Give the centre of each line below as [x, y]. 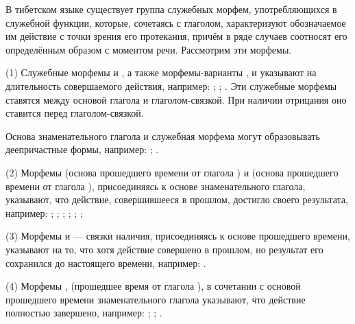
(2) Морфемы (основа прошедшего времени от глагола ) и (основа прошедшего [172, 172]
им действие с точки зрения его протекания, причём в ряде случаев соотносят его [176, 36]
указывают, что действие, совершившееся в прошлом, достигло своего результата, [177, 199]
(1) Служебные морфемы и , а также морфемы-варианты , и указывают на [161, 72]
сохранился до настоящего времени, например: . [106, 263]
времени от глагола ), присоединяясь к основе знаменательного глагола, [156, 186]
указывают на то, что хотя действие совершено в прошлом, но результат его [164, 249]
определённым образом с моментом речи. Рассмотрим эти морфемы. [149, 49]
